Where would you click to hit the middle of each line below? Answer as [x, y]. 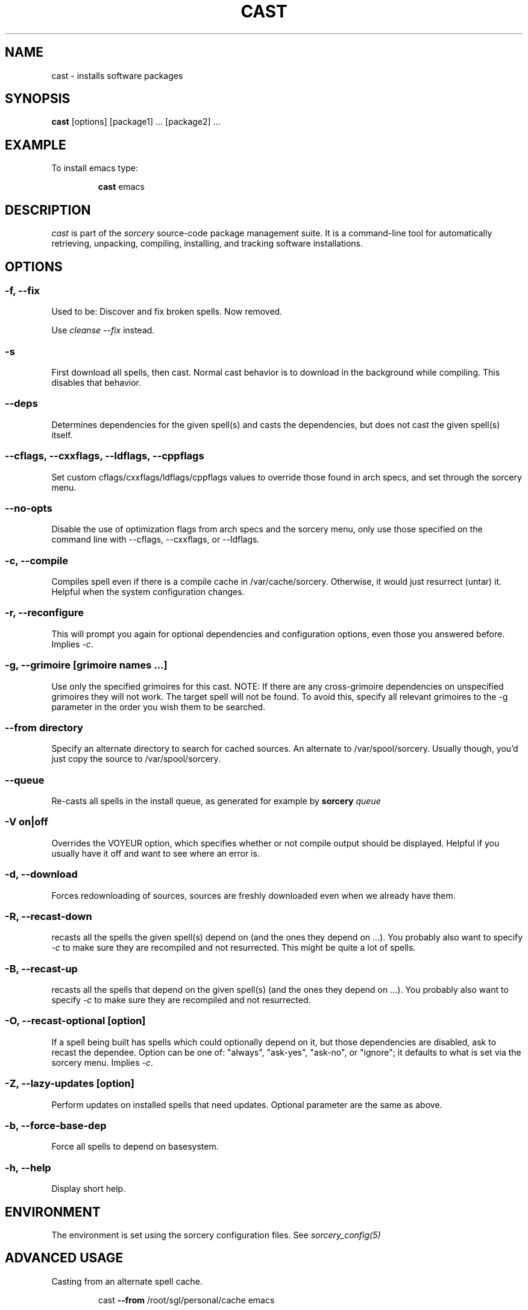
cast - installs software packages [117, 75]
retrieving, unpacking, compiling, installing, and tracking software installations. [207, 244]
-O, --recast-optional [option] [75, 1021]
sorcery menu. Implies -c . [102, 1062]
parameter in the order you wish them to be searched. [159, 707]
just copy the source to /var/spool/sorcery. [136, 759]
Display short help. [89, 1189]
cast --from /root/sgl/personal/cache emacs [186, 1300]
